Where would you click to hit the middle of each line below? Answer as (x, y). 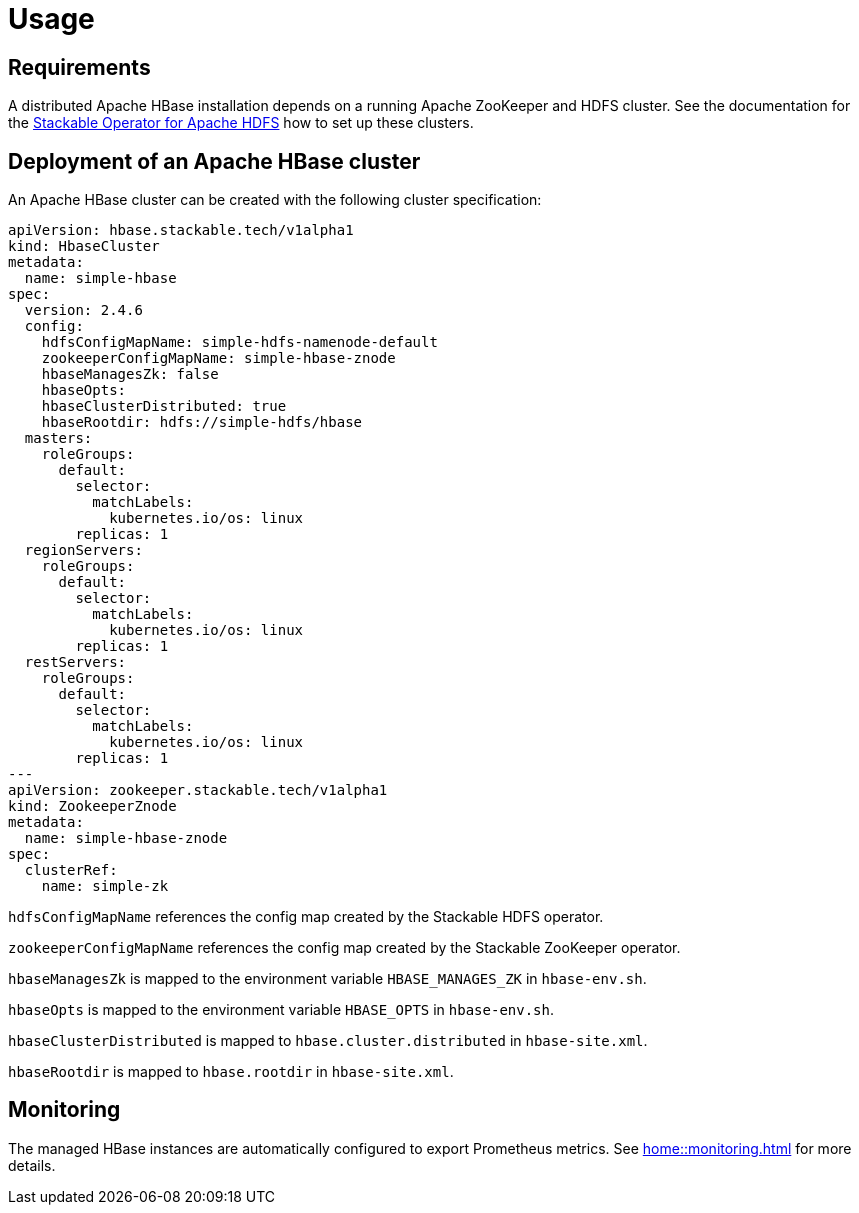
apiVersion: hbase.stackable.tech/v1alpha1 (181, 230)
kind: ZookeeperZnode (92, 806)
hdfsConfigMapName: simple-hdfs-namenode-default (239, 342)
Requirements (79, 67)
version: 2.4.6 (83, 310)
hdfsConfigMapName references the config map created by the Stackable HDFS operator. (306, 917)
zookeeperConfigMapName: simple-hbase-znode (218, 358)
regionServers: (83, 550)
